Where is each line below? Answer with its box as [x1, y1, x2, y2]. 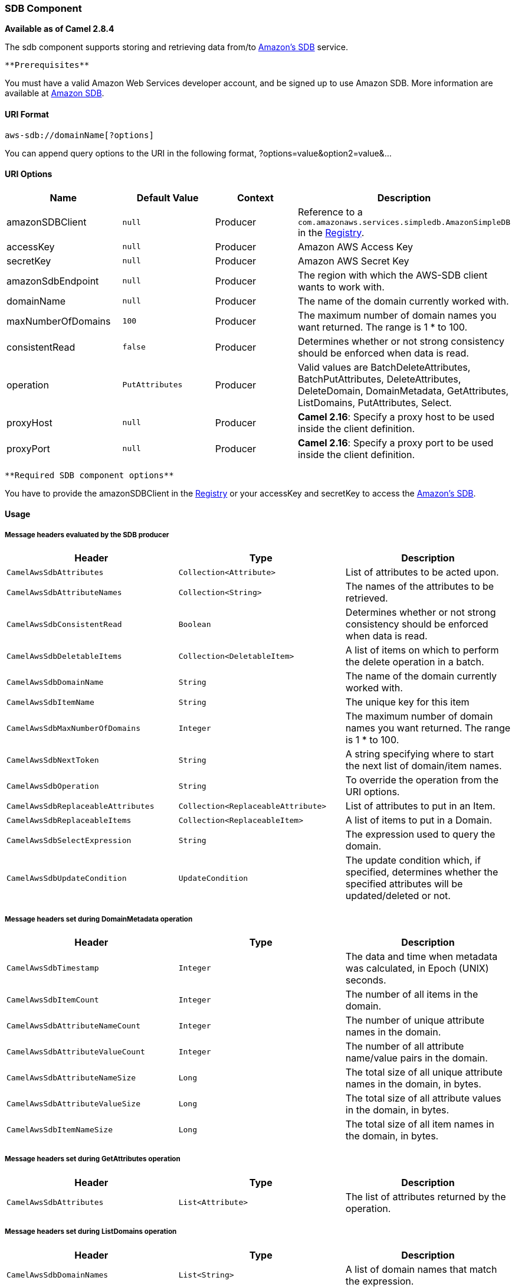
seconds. [345, 974, 386, 986]
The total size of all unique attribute [345, 1066, 503, 1078]
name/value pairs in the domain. [345, 1051, 488, 1064]
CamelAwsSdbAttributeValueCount [6, 1047, 145, 1057]
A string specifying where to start [345, 748, 494, 760]
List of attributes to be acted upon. [345, 566, 499, 579]
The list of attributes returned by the [345, 1190, 506, 1203]
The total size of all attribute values [345, 1092, 501, 1104]
